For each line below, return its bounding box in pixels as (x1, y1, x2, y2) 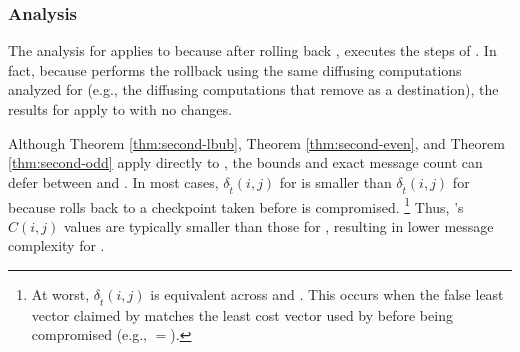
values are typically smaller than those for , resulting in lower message (64, 215, 494, 236)
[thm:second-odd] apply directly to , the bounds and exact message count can (8, 152, 483, 173)
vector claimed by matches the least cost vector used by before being (31, 304, 453, 325)
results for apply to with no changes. (8, 99, 232, 119)
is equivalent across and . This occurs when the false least (150, 283, 504, 304)
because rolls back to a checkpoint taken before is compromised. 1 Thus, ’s (8, 193, 464, 217)
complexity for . (8, 235, 105, 256)
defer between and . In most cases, (8, 171, 219, 192)
